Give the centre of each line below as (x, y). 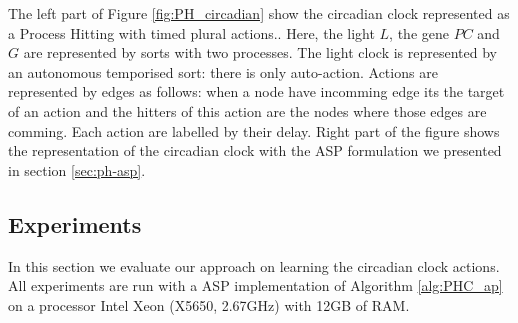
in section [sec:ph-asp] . (77, 169)
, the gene (419, 32)
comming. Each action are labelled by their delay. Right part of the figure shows (254, 130)
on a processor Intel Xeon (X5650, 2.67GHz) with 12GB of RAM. (209, 304)
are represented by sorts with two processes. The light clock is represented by (260, 52)
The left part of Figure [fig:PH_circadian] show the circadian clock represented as (259, 13)
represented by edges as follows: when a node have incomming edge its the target (256, 91)
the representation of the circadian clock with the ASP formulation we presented (255, 150)
